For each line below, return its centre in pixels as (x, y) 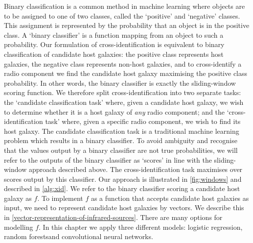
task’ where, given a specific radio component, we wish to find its (143, 121)
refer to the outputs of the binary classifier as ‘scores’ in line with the (108, 159)
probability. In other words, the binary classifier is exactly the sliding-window (120, 83)
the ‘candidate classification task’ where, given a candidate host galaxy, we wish (124, 102)
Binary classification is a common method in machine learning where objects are (125, 6)
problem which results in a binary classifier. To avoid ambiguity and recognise (121, 140)
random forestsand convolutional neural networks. (79, 236)
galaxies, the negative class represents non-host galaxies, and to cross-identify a (123, 63)
